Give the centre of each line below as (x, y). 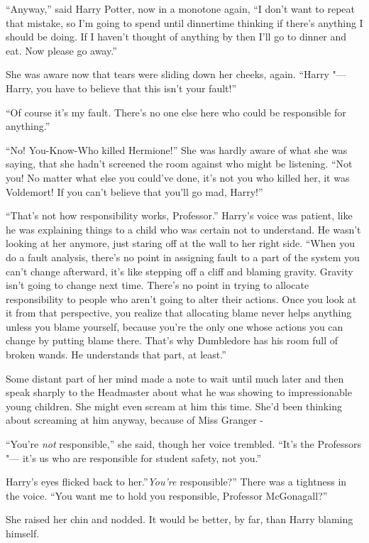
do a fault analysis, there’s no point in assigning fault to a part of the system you (183, 257)
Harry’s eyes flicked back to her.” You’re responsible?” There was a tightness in (176, 482)
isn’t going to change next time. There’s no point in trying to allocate (158, 285)
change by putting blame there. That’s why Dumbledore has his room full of (172, 340)
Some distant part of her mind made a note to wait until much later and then (175, 378)
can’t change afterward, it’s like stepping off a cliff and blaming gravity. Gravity (180, 271)
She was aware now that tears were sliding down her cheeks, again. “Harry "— (176, 74)
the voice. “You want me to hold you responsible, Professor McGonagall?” (167, 495)
